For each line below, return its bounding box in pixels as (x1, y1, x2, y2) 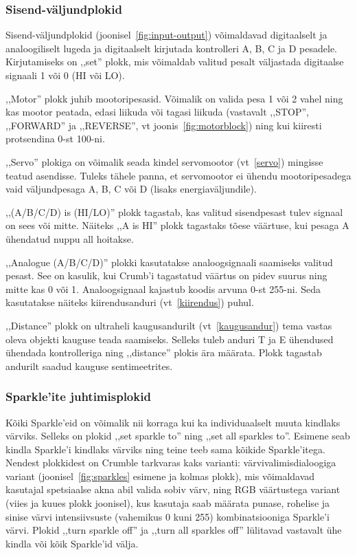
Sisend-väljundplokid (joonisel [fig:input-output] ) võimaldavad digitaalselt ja (5, 28, 327, 42)
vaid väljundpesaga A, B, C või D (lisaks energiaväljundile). (5, 182, 257, 196)
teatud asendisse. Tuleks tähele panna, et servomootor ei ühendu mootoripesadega (5, 168, 352, 182)
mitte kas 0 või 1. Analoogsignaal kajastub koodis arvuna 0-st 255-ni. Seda (5, 281, 321, 296)
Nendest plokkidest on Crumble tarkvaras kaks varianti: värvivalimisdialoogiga (5, 455, 336, 470)
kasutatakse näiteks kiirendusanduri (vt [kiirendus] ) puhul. (5, 295, 254, 309)
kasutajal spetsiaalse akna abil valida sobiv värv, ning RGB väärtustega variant (5, 482, 341, 497)
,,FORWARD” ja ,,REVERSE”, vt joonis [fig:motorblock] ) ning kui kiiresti (5, 118, 322, 132)
